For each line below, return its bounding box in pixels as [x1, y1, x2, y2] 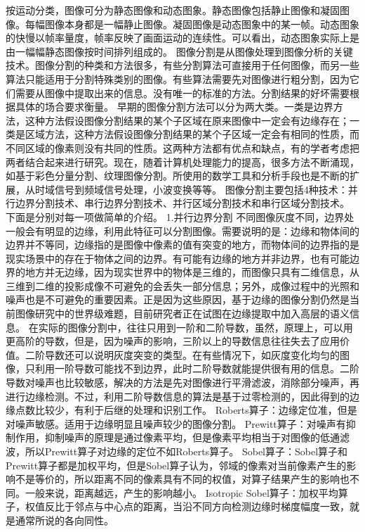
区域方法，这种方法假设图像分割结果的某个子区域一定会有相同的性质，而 [25, 127, 359, 141]
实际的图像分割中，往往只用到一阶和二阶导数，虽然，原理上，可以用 [38, 319, 353, 334]
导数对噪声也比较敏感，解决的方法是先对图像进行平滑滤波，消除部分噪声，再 [6, 375, 359, 390]
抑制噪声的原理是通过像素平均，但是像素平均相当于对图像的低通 [44, 430, 340, 445]
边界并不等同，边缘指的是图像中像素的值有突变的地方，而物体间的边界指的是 [6, 237, 359, 252]
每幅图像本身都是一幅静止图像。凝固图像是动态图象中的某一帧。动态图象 [25, 16, 359, 31]
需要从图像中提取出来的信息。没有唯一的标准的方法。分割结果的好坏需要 [15, 85, 350, 100]
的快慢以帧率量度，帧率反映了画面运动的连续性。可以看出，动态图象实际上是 [6, 30, 359, 45]
